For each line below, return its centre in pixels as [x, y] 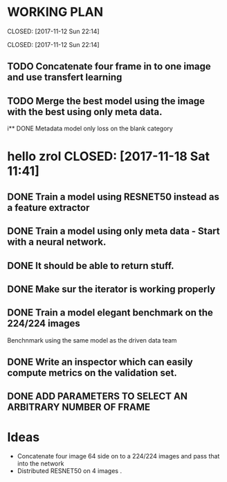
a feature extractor [48, 208]
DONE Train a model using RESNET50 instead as [113, 197]
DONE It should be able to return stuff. [91, 265]
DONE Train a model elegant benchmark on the [110, 313]
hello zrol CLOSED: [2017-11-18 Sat [108, 156]
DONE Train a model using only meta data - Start [113, 231]
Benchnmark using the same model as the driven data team [92, 340]
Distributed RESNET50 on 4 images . [70, 471]
